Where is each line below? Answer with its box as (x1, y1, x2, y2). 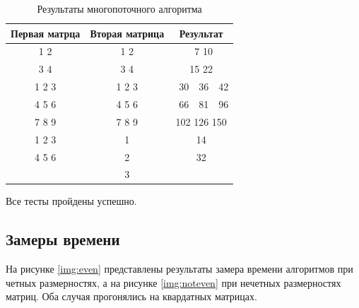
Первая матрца (11, 25, 81, 40)
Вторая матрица (90, 25, 165, 40)
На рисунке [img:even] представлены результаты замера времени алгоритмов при (6, 261, 353, 276)
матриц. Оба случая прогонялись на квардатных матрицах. (6, 289, 257, 304)
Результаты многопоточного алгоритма (37, 1, 202, 16)
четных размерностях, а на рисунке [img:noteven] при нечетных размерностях (6, 275, 341, 290)
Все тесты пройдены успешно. (6, 194, 137, 208)
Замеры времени (6, 228, 120, 250)
